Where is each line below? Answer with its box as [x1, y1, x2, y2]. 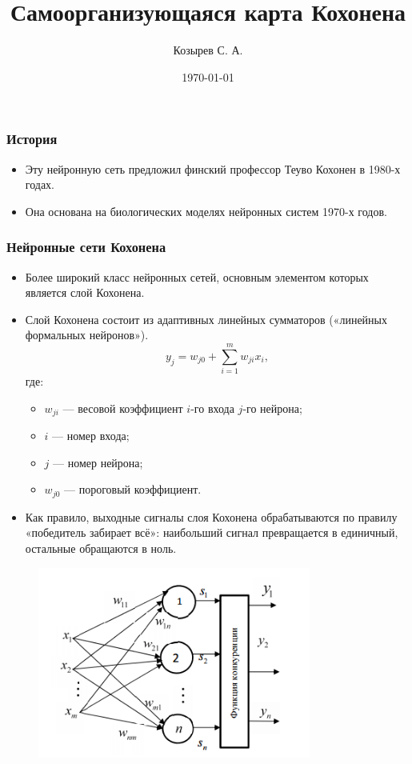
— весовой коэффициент [62, 399, 183, 416]
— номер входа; [52, 427, 130, 444]
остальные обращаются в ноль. [25, 539, 177, 556]
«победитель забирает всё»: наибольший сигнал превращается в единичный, [25, 524, 398, 541]
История [6, 129, 58, 149]
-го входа [190, 399, 234, 416]
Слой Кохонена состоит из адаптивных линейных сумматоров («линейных [25, 310, 387, 327]
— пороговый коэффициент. [64, 481, 202, 498]
